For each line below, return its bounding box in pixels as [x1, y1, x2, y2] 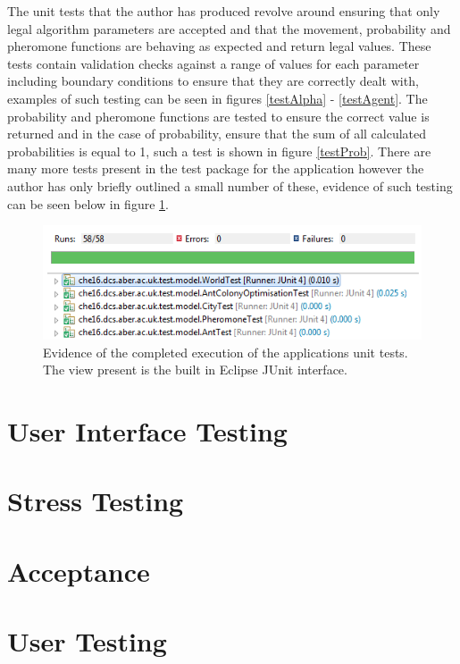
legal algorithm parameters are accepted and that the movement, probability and [7, 19, 451, 38]
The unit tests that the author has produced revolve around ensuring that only [7, 2, 440, 20]
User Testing [7, 623, 167, 660]
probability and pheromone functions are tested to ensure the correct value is [7, 106, 430, 125]
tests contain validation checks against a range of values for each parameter [7, 54, 420, 72]
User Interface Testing [7, 412, 288, 449]
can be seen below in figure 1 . [7, 194, 169, 213]
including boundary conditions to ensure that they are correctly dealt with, [7, 71, 419, 90]
